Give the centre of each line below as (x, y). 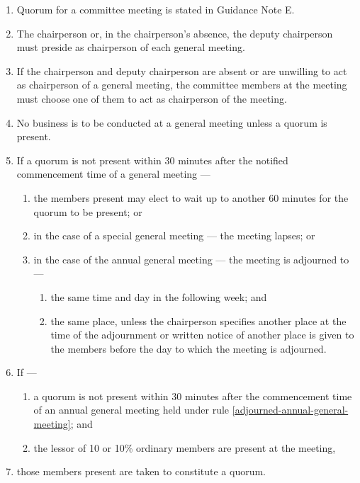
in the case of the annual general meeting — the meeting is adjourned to (191, 259)
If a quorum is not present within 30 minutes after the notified (152, 160)
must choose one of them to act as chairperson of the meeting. (152, 98)
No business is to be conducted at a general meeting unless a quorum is (172, 122)
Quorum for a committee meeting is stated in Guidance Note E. (156, 9)
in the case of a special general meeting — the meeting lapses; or (174, 235)
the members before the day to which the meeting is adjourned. (189, 348)
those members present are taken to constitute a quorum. (141, 471)
